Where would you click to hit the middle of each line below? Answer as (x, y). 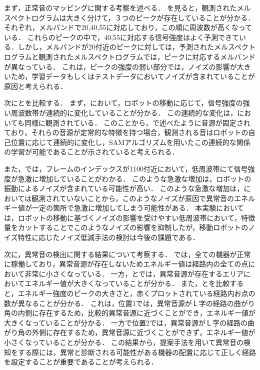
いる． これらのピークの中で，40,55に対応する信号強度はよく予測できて (121, 37)
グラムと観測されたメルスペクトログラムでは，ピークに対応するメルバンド (133, 56)
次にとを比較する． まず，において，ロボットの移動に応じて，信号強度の (123, 103)
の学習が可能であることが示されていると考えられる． (91, 152)
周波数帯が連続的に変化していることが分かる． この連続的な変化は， (124, 112)
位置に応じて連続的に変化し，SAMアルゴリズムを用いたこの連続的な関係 (130, 142)
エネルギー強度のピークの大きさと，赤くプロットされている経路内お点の (136, 293)
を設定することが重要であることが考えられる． (81, 362)
